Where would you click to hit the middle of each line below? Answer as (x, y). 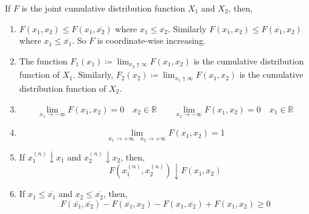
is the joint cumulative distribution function (103, 8)
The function (43, 60)
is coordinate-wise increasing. (152, 40)
